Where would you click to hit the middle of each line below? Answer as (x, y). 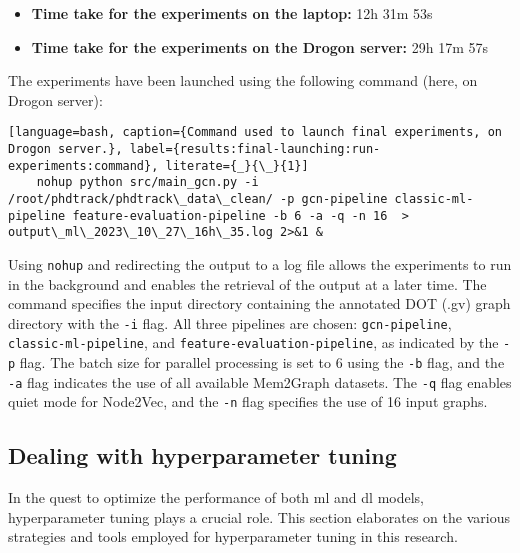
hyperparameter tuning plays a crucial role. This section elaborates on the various (259, 516)
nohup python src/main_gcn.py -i (147, 182)
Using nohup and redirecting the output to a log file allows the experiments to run (260, 263)
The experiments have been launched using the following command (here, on (243, 80)
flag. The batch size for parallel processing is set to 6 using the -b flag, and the (262, 362)
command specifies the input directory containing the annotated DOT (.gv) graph (259, 303)
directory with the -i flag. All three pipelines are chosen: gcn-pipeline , (230, 322)
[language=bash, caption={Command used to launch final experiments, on (255, 132)
